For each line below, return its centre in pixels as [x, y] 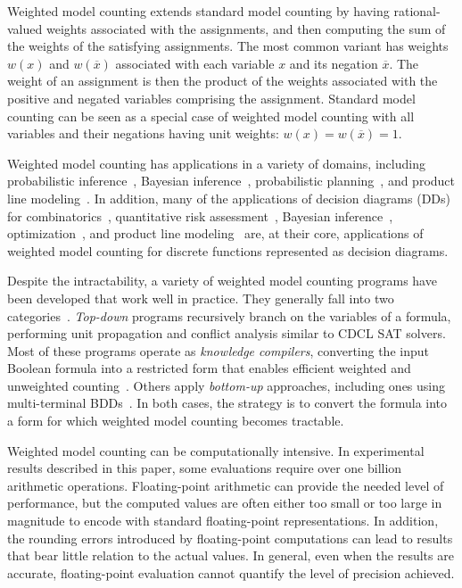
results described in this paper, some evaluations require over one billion [205, 468]
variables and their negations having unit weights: [143, 133]
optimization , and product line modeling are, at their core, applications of [215, 233]
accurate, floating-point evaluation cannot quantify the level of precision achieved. [231, 572]
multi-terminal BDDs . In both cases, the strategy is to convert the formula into [227, 403]
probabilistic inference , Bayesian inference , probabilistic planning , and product [231, 181]
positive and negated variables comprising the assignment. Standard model [211, 98]
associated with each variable [195, 63]
